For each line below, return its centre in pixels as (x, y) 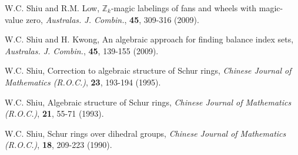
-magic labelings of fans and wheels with (184, 8)
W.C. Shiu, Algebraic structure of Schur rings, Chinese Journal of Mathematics (148, 102)
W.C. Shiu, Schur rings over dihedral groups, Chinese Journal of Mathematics (145, 133)
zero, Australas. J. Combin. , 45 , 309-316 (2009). (113, 19)
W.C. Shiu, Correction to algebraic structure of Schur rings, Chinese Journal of (148, 70)
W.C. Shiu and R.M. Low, (52, 8)
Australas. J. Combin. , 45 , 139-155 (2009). (82, 50)
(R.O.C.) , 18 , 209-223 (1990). (58, 145)
